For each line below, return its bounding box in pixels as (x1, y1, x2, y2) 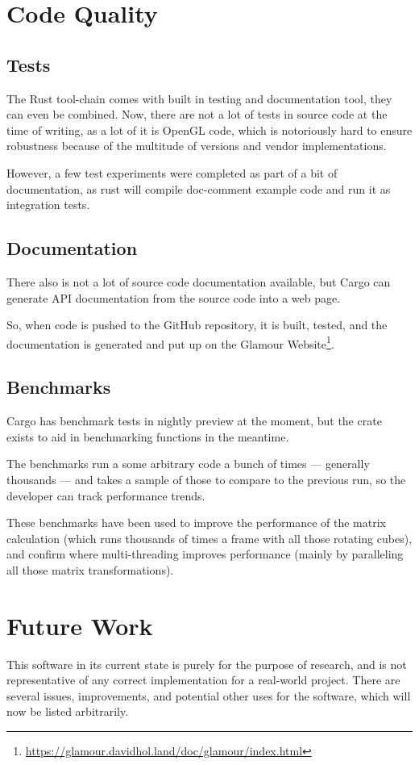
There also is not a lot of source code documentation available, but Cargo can (6, 273, 391, 290)
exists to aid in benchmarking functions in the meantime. (6, 428, 289, 445)
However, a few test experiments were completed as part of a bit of (6, 164, 338, 181)
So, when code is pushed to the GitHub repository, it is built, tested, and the (6, 316, 388, 333)
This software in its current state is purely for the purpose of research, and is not (6, 655, 407, 672)
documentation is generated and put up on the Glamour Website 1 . (6, 332, 334, 352)
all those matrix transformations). (6, 561, 174, 578)
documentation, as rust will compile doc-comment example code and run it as (6, 180, 391, 197)
